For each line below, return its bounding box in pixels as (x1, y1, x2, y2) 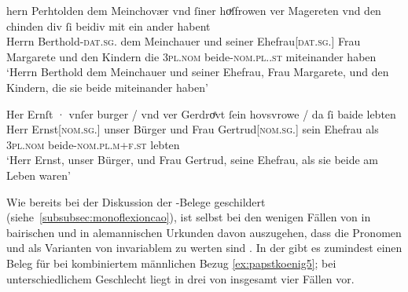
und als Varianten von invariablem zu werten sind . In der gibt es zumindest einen (6, 239, 402, 256)
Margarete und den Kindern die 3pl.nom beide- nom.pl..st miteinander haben (6, 48, 377, 64)
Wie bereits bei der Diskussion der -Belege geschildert (6, 193, 266, 210)
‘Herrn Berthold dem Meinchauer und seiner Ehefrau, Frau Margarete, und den (6, 64, 389, 80)
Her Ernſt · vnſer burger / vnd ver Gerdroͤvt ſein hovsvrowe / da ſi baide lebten (6, 105, 396, 122)
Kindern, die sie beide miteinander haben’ (6, 78, 208, 95)
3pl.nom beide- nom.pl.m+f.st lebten (6, 136, 180, 152)
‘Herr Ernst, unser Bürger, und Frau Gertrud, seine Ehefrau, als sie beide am (6, 151, 379, 168)
